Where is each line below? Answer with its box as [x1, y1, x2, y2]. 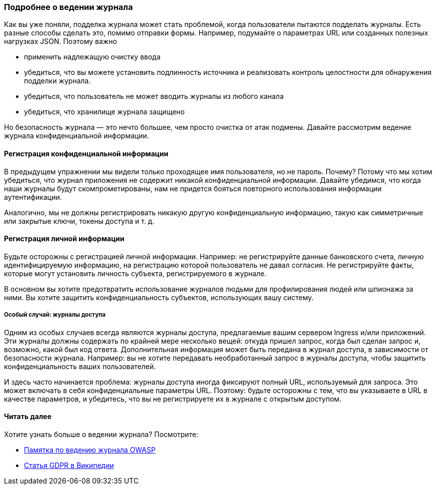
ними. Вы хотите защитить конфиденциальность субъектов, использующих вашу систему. [4, 293, 314, 302]
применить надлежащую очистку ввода [24, 52, 161, 61]
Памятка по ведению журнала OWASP [24, 445, 156, 454]
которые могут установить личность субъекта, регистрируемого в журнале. [4, 269, 267, 278]
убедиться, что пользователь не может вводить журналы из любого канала [24, 92, 284, 101]
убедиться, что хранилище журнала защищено [24, 107, 185, 116]
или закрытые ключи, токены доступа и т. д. [4, 216, 155, 225]
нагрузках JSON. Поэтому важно [4, 37, 117, 46]
